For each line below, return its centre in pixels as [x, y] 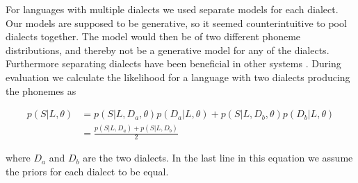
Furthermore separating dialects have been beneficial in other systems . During [173, 63]
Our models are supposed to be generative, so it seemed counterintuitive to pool [176, 23]
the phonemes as [41, 90]
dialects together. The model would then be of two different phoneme [153, 36]
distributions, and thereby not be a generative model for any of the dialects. [168, 50]
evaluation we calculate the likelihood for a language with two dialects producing [178, 77]
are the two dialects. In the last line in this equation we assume [218, 158]
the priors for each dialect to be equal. [87, 171]
